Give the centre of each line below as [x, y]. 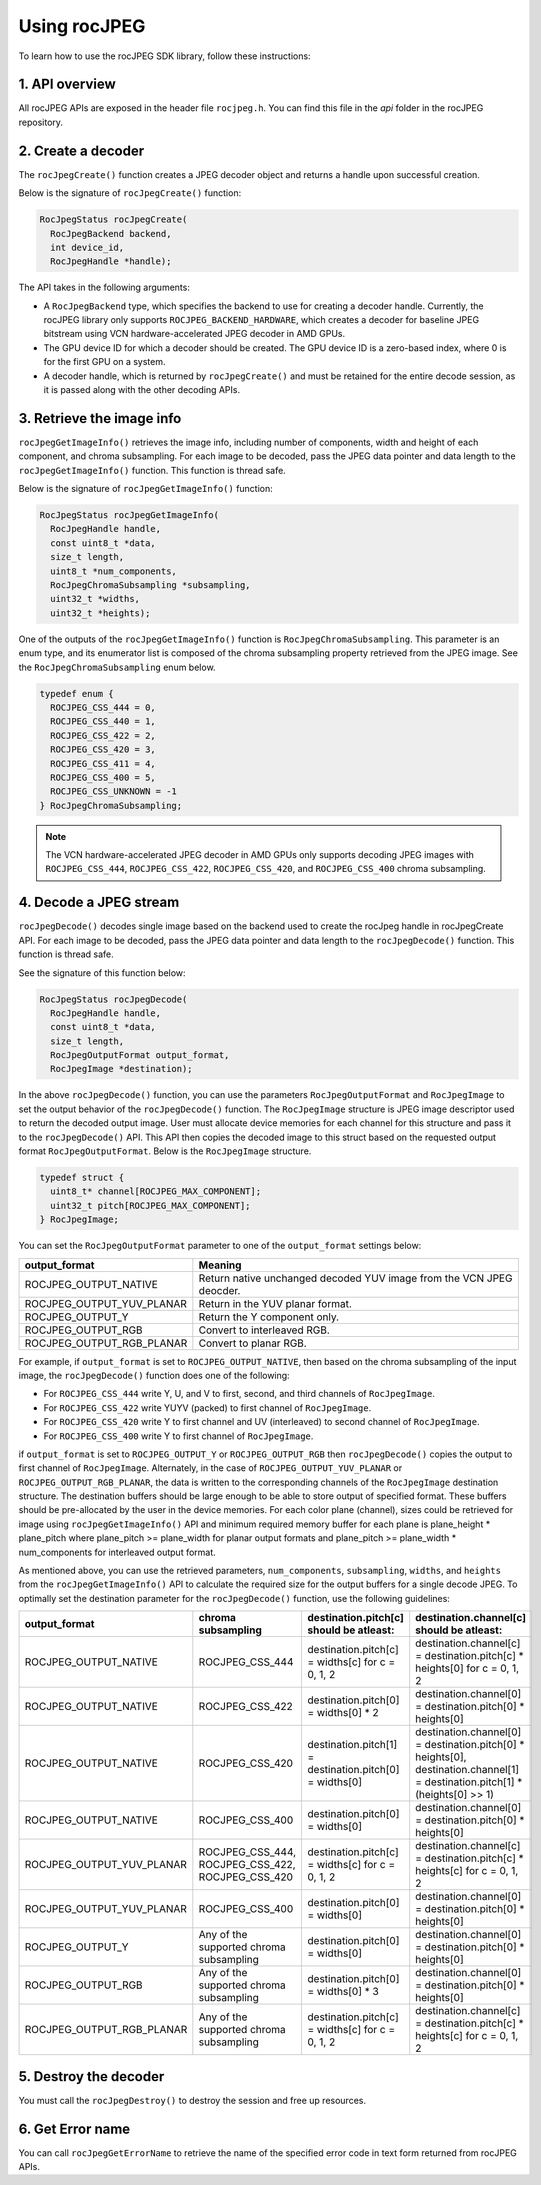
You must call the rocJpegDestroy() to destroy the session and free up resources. [192, 2100]
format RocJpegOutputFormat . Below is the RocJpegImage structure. [165, 1151]
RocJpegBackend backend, [111, 233]
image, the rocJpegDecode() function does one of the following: [154, 1375]
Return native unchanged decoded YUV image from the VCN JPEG [355, 1278]
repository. [41, 122]
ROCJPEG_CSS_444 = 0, [103, 707]
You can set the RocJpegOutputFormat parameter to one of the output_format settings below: [220, 1246]
